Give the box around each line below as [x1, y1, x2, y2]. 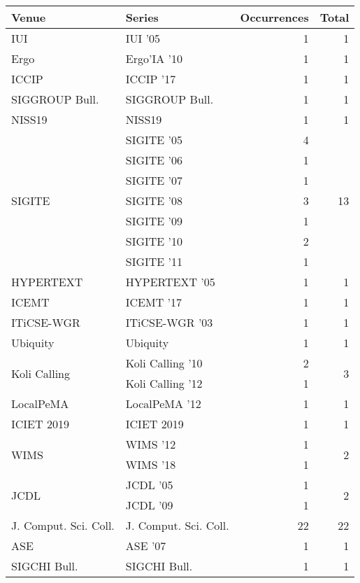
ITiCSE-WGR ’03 [125, 314, 213, 330]
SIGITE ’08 [125, 192, 183, 209]
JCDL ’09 [125, 497, 173, 513]
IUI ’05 [125, 30, 161, 46]
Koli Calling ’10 [125, 355, 203, 371]
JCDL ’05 [125, 477, 173, 493]
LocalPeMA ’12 [125, 395, 201, 412]
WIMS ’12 [125, 436, 176, 452]
